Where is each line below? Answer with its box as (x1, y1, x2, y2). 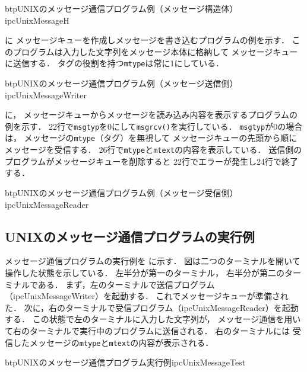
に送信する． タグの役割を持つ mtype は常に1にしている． (5, 57, 224, 69)
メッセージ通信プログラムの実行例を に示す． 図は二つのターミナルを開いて (5, 255, 300, 267)
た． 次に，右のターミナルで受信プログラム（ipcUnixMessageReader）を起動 (5, 301, 299, 313)
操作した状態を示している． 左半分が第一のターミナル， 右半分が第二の (5, 266, 284, 278)
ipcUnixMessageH (5, 14, 69, 26)
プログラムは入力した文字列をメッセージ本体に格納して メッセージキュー (12, 45, 298, 57)
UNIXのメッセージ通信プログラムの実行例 (5, 227, 255, 245)
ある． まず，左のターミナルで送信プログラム (37, 278, 215, 290)
